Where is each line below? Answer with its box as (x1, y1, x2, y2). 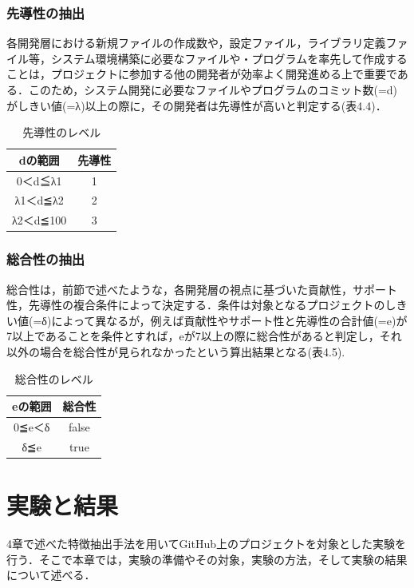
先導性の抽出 (6, 2, 85, 22)
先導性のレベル (22, 124, 101, 141)
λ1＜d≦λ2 (14, 192, 64, 209)
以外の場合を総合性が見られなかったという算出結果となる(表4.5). (6, 344, 345, 360)
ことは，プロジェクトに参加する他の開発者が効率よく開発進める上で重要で (6, 66, 397, 82)
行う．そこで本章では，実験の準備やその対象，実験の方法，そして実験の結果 (6, 550, 408, 567)
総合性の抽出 (6, 249, 85, 269)
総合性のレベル (14, 370, 93, 387)
